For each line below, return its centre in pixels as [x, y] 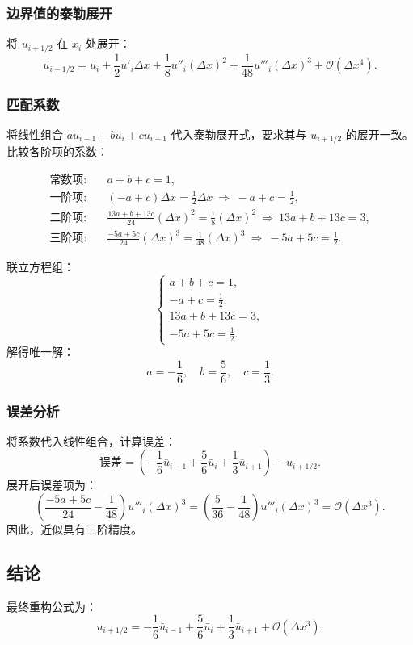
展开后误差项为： [52, 485]
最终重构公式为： [52, 606]
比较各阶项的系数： [57, 151]
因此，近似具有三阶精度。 [74, 529]
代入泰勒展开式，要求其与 [239, 134]
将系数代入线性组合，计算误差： [91, 440]
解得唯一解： [40, 352]
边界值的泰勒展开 [59, 13]
